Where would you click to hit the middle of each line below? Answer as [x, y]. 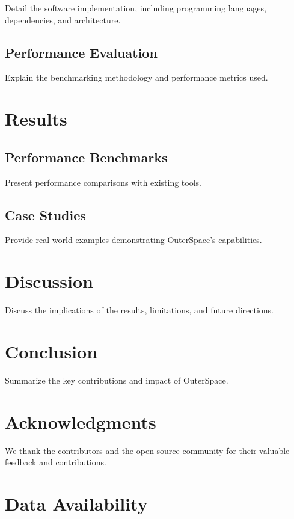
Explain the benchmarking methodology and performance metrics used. [136, 77]
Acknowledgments [81, 421]
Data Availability [76, 503]
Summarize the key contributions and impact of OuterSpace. [117, 380]
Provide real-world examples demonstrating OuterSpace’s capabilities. [133, 240]
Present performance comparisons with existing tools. [103, 182]
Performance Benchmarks [86, 157]
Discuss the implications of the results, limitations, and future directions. [139, 310]
